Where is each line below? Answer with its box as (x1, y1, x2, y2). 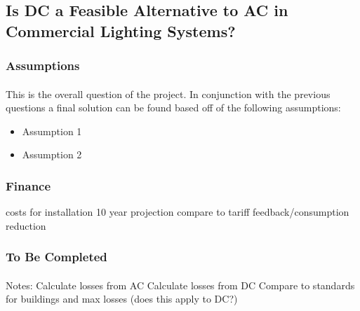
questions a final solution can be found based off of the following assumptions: (6, 100, 341, 115)
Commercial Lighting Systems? (6, 20, 236, 41)
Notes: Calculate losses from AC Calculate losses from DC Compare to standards (6, 277, 355, 292)
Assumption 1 (22, 123, 82, 138)
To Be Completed (6, 248, 107, 265)
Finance (6, 177, 51, 194)
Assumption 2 (22, 147, 82, 162)
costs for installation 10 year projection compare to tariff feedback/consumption (6, 205, 349, 219)
